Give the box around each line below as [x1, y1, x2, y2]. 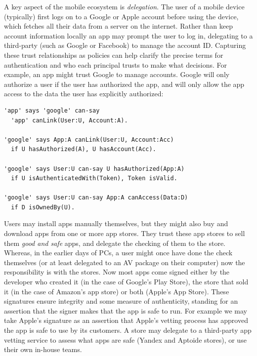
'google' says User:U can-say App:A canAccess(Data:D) [4, 194, 188, 201]
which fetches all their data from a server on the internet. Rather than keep [4, 21, 233, 31]
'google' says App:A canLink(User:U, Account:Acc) [4, 136, 174, 143]
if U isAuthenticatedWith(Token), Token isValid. [11, 175, 177, 182]
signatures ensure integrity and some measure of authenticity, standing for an [4, 296, 238, 306]
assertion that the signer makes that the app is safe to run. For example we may [4, 305, 247, 316]
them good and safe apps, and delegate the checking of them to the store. [4, 237, 226, 248]
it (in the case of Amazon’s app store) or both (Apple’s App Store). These [4, 286, 229, 296]
